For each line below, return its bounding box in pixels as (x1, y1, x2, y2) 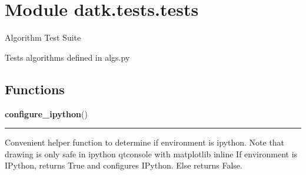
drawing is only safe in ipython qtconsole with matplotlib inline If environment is (5, 147, 298, 160)
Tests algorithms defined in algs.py (5, 51, 130, 63)
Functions (5, 80, 65, 98)
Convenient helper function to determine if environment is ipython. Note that (5, 136, 285, 148)
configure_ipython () (5, 107, 88, 120)
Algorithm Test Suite (5, 31, 81, 44)
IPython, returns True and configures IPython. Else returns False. (5, 159, 242, 171)
